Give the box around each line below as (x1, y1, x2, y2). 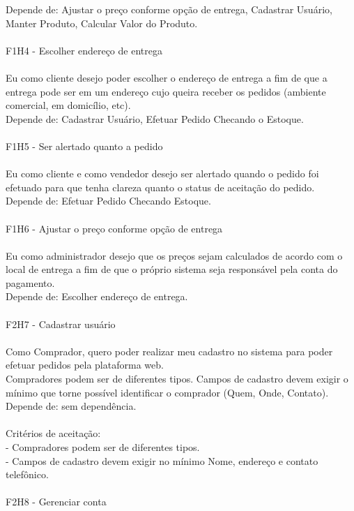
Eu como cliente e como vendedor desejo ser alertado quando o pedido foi (6, 166, 319, 181)
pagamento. (6, 275, 55, 290)
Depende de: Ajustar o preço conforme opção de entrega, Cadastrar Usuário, (6, 2, 332, 16)
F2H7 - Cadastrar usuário (6, 316, 116, 331)
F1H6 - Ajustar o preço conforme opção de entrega (6, 221, 223, 235)
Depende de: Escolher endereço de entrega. (6, 289, 188, 304)
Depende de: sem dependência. (6, 399, 137, 413)
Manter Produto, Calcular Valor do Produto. (6, 15, 198, 30)
